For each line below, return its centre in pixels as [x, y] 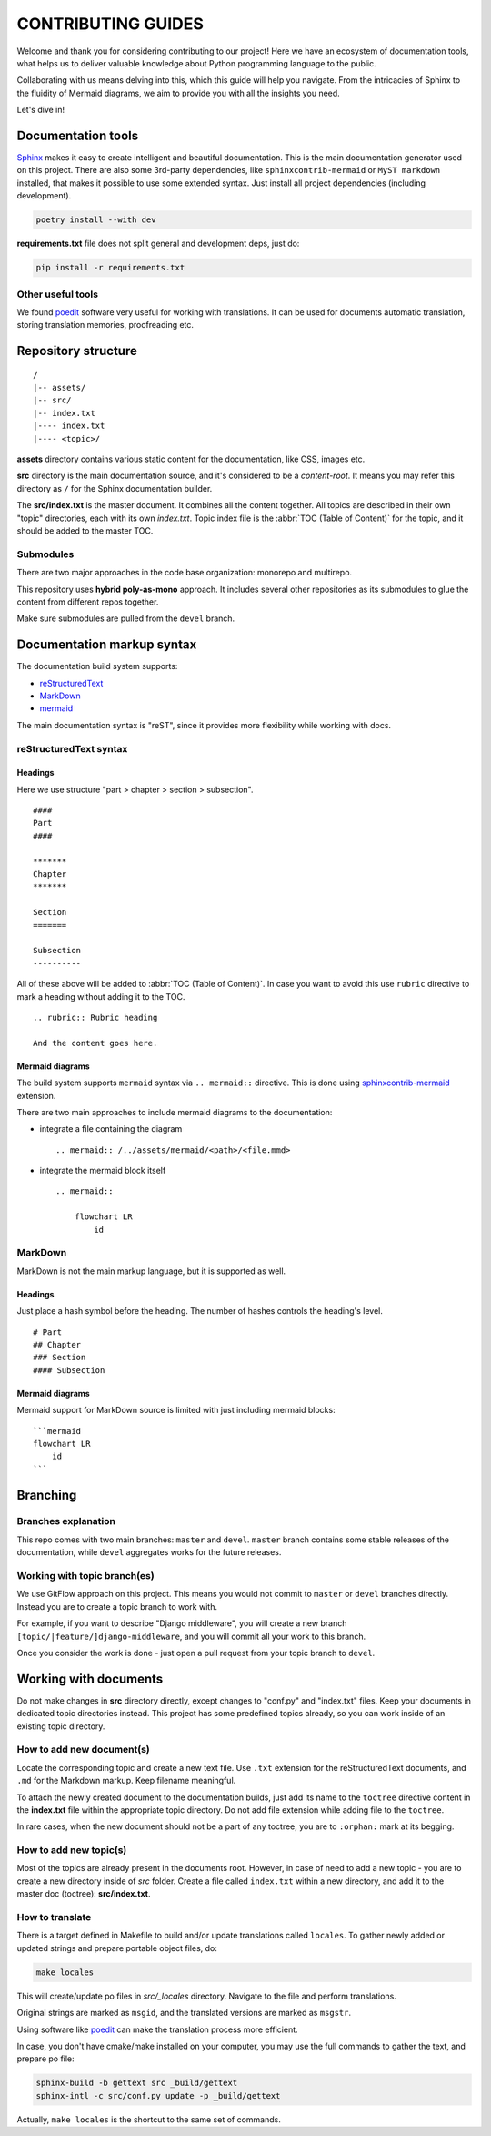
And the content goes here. [95, 1043]
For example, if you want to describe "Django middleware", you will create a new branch [182, 1623]
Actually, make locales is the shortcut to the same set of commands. [149, 2119]
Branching [47, 1495]
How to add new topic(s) [72, 1850]
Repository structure [77, 351]
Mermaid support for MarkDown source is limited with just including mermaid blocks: [176, 1410]
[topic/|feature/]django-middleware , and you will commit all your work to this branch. [191, 1636]
